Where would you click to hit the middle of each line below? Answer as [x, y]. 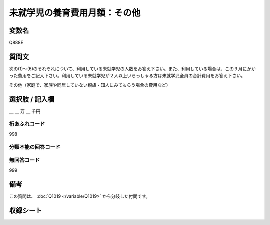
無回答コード [25, 160]
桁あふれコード [27, 124]
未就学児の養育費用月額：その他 [75, 13]
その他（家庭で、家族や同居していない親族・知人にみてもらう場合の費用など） [90, 85]
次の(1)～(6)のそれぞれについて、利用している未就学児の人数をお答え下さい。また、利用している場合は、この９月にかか [132, 69]
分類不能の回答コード [35, 147]
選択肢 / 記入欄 [32, 99]
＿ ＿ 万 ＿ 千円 [25, 111]
